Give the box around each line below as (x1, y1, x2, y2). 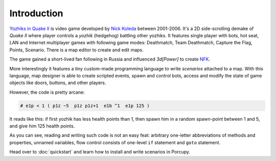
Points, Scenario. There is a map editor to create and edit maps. (9, 46, 144, 53)
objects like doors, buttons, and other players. (9, 79, 106, 86)
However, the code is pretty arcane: (9, 89, 85, 95)
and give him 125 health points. (9, 123, 75, 129)
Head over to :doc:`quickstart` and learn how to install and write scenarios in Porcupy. (9, 149, 190, 155)
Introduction (9, 8, 63, 19)
